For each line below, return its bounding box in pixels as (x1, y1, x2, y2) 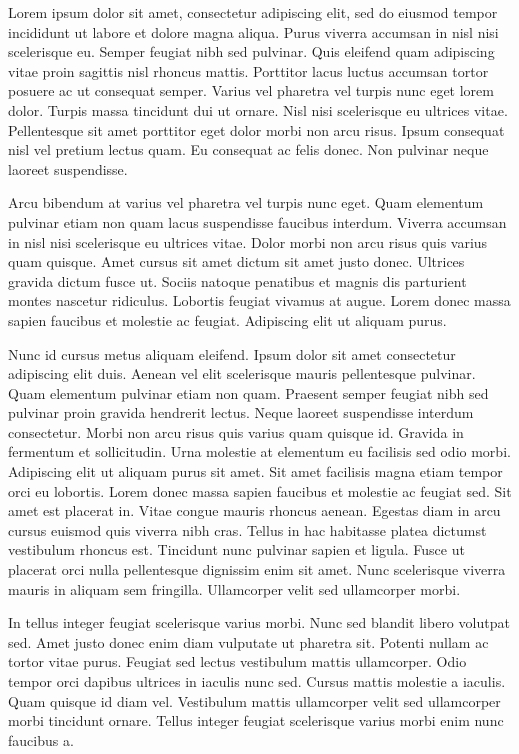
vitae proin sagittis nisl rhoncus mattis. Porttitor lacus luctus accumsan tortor (8, 60, 489, 81)
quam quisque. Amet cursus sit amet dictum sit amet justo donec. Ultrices (8, 251, 465, 272)
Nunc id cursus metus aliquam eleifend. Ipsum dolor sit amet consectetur (8, 343, 456, 364)
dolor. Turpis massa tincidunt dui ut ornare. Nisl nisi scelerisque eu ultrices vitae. (8, 99, 508, 120)
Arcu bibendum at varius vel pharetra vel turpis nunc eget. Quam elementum (8, 192, 484, 213)
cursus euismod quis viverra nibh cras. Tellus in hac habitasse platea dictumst (8, 519, 487, 540)
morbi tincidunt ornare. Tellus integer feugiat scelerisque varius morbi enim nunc (8, 710, 504, 731)
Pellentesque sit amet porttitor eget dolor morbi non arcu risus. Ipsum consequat (8, 119, 505, 140)
